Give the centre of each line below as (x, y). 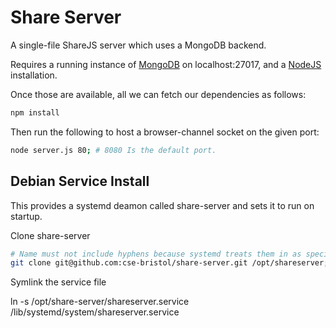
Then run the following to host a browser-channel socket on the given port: (165, 132)
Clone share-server (50, 235)
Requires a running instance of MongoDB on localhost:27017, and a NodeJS (166, 64)
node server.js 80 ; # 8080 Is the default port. (113, 150)
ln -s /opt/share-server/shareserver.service (100, 302)
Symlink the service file (58, 282)
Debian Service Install (80, 181)
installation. (34, 75)
